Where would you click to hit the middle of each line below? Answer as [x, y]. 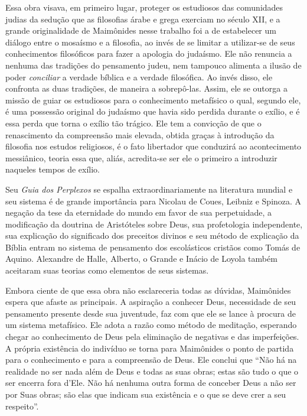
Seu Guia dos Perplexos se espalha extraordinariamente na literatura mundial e [149, 189]
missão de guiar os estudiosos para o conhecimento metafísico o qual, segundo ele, [153, 100]
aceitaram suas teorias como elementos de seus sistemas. [107, 270]
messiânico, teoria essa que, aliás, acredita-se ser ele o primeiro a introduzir [141, 157]
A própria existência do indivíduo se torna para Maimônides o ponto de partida [150, 348]
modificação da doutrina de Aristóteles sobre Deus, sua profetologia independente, [154, 224]
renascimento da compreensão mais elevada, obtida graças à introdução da [140, 134]
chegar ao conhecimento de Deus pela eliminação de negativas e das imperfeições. [152, 337]
